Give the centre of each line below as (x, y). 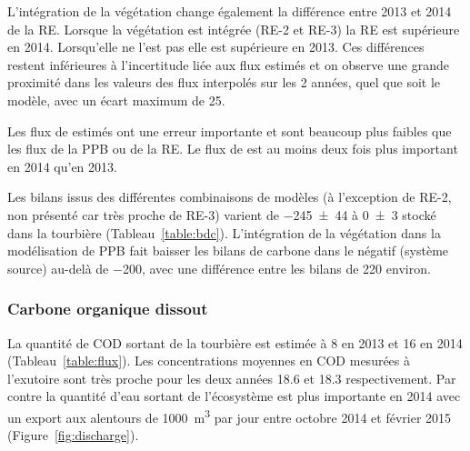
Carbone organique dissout (108, 309)
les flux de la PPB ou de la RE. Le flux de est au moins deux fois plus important (233, 149)
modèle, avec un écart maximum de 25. (116, 100)
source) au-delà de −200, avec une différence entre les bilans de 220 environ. (219, 268)
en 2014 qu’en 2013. (62, 166)
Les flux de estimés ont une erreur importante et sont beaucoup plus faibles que (230, 130)
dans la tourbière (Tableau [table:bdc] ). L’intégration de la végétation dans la (224, 232)
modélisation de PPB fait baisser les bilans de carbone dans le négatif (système (228, 251)
